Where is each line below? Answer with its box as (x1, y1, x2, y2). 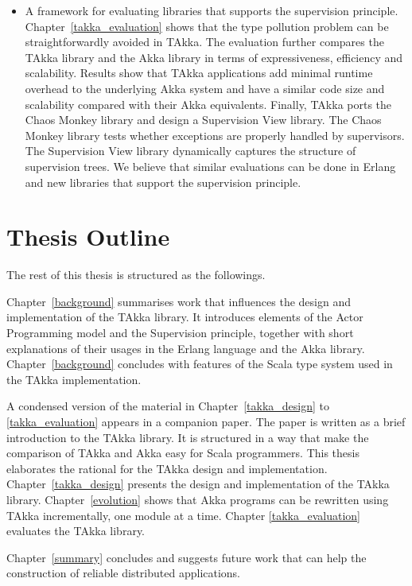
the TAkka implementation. (6, 371, 142, 387)
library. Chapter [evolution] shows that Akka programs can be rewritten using (6, 491, 389, 507)
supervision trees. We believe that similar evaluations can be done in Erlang (25, 157, 396, 174)
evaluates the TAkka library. (6, 522, 146, 539)
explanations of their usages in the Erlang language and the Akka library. (6, 340, 365, 356)
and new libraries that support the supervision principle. (25, 173, 301, 190)
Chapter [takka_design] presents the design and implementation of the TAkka (6, 475, 390, 492)
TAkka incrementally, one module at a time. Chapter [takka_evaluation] (6, 506, 360, 523)
